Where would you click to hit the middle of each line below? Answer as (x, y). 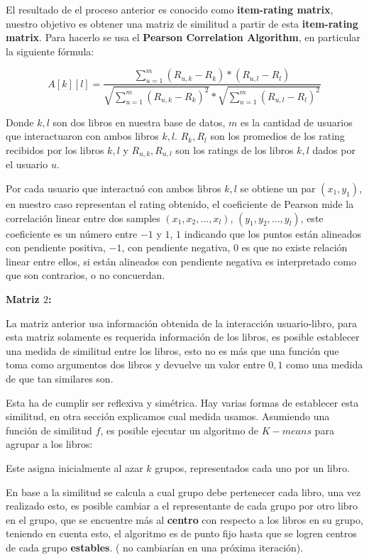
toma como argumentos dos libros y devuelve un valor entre (136, 364)
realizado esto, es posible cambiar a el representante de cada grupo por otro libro (182, 506)
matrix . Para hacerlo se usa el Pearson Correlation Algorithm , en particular (183, 37)
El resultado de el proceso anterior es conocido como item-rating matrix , (170, 9)
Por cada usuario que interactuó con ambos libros (114, 188)
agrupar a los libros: (49, 444)
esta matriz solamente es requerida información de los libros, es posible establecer (183, 337)
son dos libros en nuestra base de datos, (139, 122)
